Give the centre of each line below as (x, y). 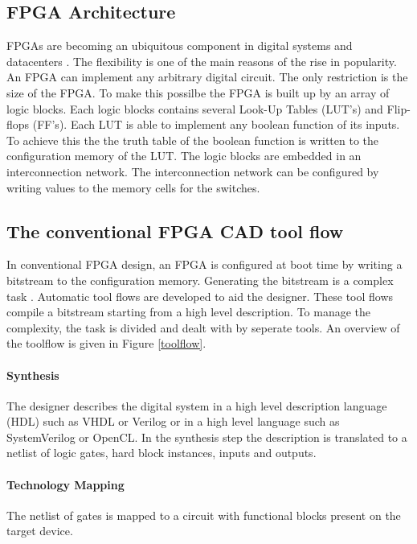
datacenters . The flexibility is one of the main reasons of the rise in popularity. (202, 61)
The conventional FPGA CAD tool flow (175, 231)
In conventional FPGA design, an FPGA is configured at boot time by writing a (204, 264)
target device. (40, 531)
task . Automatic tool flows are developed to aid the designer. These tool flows (200, 296)
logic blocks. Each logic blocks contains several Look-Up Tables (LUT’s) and (195, 108)
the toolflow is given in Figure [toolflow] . (106, 343)
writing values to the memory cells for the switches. (133, 187)
